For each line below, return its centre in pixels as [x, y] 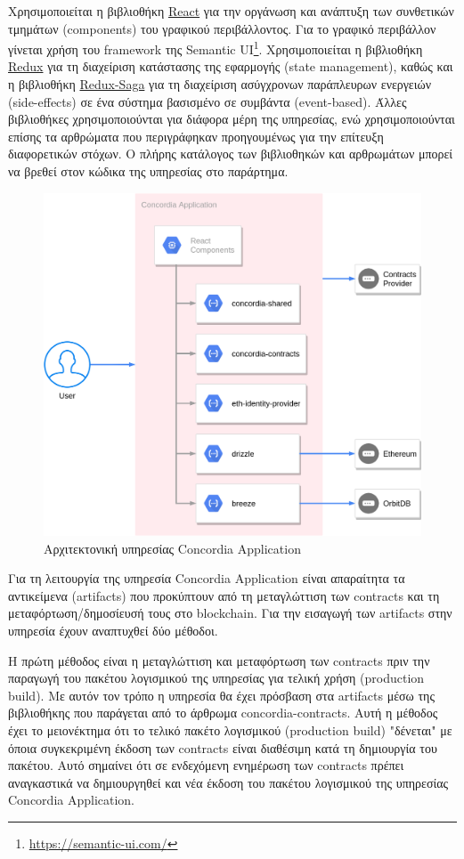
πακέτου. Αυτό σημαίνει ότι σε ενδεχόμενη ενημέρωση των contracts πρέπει [206, 765]
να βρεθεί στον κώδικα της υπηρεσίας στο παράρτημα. [148, 171]
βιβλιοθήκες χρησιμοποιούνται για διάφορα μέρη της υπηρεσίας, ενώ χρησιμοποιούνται [232, 119]
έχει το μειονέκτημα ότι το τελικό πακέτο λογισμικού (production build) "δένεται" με [230, 730]
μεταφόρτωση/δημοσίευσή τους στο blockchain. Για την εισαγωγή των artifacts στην [230, 613]
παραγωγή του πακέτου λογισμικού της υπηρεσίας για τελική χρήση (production [216, 678]
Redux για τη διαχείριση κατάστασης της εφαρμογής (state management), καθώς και [231, 66]
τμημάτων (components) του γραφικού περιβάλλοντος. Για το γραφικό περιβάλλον [222, 28]
